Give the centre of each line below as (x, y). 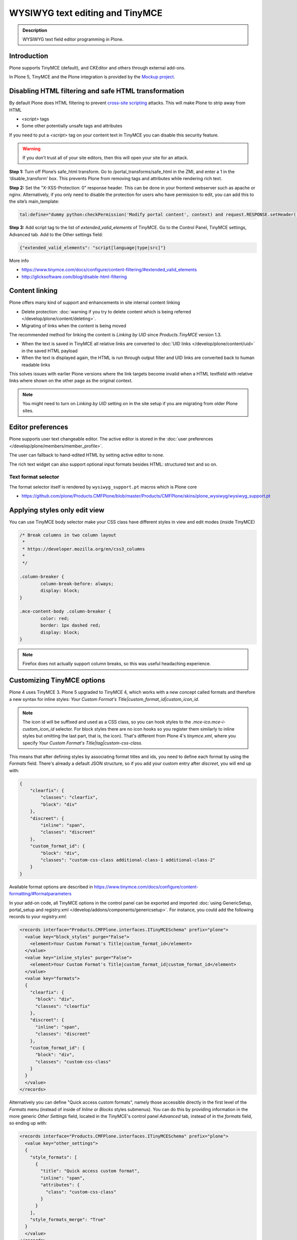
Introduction (29, 56)
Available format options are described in (51, 887)
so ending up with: (28, 1123)
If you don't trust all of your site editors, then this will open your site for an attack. (105, 158)
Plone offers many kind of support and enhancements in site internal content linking (95, 303)
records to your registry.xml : (38, 917)
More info (19, 260)
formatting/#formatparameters (40, 894)
